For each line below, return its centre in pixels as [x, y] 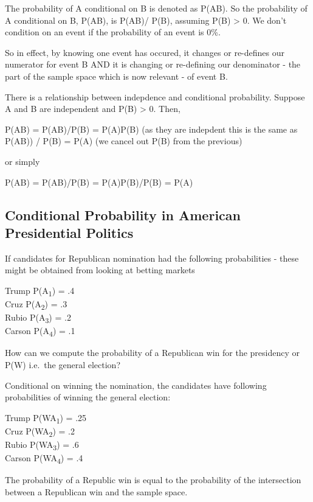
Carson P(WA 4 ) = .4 [44, 458]
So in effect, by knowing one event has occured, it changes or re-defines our [145, 52]
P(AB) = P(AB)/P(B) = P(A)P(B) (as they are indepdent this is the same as [151, 129]
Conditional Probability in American [123, 214]
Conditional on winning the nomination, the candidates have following [136, 385]
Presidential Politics [69, 232]
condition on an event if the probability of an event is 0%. [113, 32]
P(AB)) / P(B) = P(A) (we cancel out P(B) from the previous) [124, 141]
